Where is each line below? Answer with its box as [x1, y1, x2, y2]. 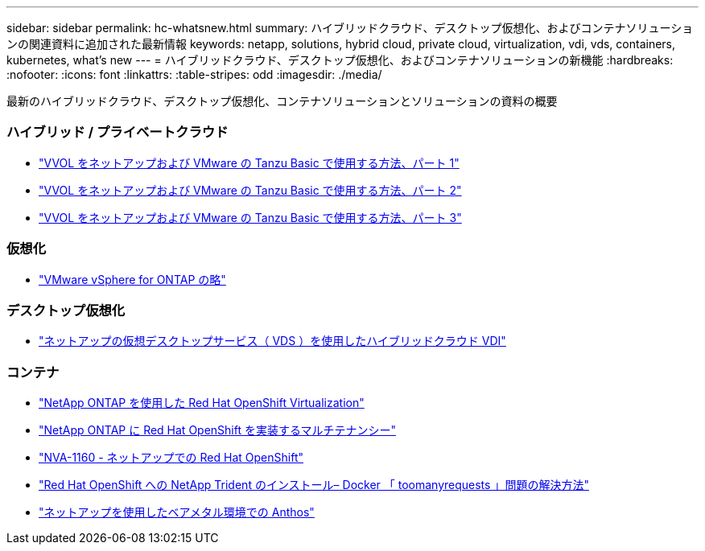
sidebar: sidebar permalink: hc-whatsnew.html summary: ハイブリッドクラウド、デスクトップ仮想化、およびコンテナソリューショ [6, 21, 694, 35]
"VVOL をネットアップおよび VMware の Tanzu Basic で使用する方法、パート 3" [39, 210, 462, 224]
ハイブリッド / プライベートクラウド [6, 124, 229, 141]
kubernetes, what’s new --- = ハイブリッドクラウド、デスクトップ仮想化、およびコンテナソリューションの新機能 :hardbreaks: [6, 53, 674, 67]
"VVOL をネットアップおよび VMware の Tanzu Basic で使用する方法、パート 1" [39, 155, 460, 170]
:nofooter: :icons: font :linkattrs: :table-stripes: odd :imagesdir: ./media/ [6, 68, 382, 81]
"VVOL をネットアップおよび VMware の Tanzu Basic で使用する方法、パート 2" [39, 183, 462, 197]
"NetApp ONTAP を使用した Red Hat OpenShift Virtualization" [39, 396, 365, 409]
